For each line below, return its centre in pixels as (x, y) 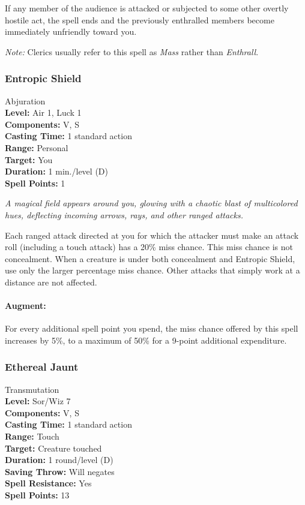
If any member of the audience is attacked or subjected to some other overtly (147, 8)
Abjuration (25, 100)
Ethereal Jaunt (42, 367)
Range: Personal (37, 147)
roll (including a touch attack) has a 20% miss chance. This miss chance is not (149, 247)
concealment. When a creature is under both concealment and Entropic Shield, (150, 258)
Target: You (29, 159)
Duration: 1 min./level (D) (56, 171)
